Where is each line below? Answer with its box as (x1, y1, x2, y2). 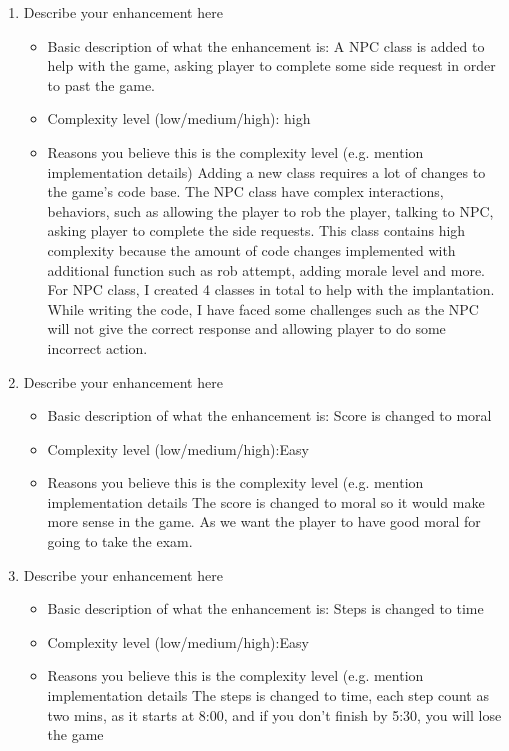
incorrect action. (47, 337, 148, 358)
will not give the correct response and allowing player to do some (47, 318, 446, 339)
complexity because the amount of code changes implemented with (47, 239, 456, 260)
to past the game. (47, 74, 155, 95)
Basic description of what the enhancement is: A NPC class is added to (47, 35, 485, 56)
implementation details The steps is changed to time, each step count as (47, 685, 489, 706)
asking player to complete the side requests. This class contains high (47, 220, 466, 241)
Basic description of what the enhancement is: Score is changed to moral (47, 405, 492, 426)
